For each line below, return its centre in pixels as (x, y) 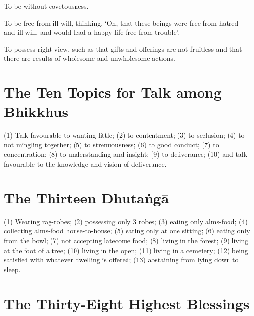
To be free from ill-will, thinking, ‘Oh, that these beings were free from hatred (121, 22)
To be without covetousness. (46, 6)
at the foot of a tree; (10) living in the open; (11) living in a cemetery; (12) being (126, 250)
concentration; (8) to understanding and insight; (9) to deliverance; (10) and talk (126, 154)
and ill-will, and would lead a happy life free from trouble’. (92, 32)
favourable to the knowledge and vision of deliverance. (85, 164)
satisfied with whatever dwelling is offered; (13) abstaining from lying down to (121, 260)
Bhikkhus (36, 111)
